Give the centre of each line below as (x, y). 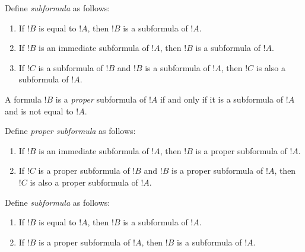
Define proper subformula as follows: (70, 131)
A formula (23, 99)
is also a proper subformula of (84, 182)
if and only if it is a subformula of (222, 99)
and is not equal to (39, 111)
